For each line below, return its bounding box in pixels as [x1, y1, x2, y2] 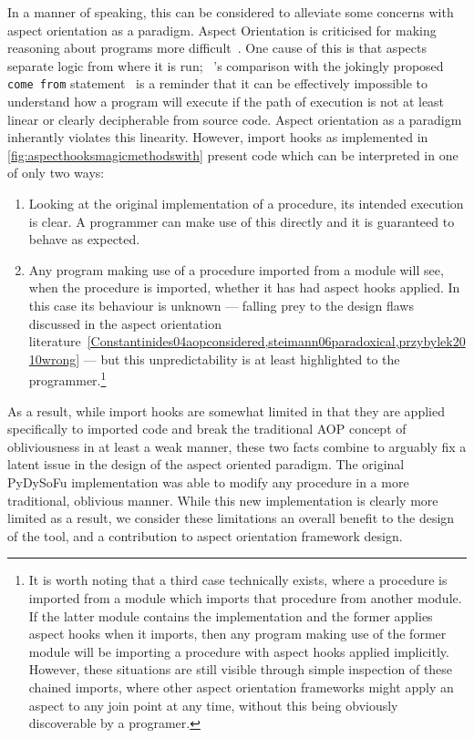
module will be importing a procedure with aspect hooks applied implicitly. [28, 641, 449, 661]
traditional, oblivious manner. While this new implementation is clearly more [7, 490, 438, 509]
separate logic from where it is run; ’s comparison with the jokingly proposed [7, 56, 444, 75]
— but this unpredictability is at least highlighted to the [83, 349, 400, 368]
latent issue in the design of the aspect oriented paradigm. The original [7, 455, 405, 474]
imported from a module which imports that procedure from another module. [28, 588, 462, 607]
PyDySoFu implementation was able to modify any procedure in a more [7, 472, 409, 491]
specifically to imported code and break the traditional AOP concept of [7, 419, 407, 438]
